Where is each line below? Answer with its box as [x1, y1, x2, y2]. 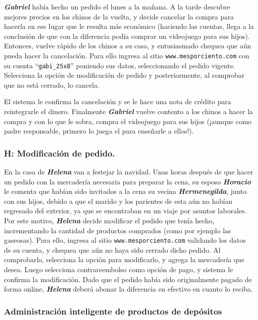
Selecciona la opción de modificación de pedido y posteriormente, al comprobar [4, 70, 245, 80]
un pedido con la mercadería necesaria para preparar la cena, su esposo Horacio [4, 176, 251, 186]
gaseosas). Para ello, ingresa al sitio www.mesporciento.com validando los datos [4, 235, 246, 245]
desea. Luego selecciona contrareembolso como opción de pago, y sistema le [4, 264, 233, 275]
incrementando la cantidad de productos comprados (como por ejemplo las [4, 225, 231, 235]
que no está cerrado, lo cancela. [4, 79, 99, 90]
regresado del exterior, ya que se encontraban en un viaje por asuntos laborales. [4, 205, 247, 216]
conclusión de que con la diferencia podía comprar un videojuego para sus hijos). [4, 30, 250, 41]
